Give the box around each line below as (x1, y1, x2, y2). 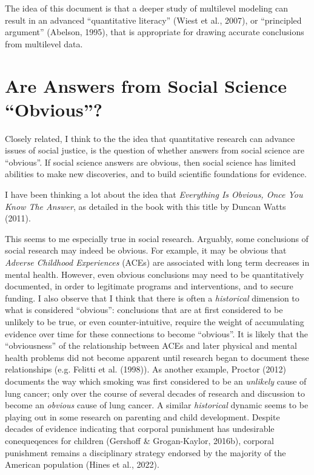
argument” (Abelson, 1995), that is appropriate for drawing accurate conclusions (5, 25, 304, 38)
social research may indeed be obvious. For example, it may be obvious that (5, 244, 287, 257)
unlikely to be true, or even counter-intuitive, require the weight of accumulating (5, 315, 304, 328)
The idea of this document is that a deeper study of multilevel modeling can (5, 2, 288, 14)
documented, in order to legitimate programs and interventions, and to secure (5, 280, 293, 292)
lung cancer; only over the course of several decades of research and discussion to (5, 386, 305, 399)
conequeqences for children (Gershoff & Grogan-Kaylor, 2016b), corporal (5, 434, 274, 446)
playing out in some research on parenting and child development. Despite (5, 410, 280, 423)
